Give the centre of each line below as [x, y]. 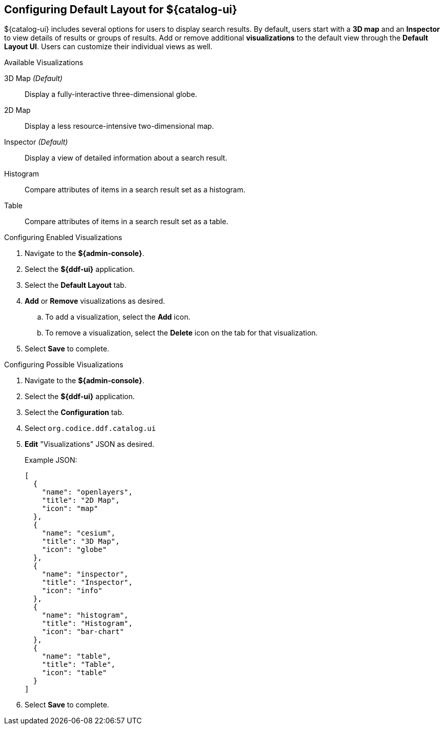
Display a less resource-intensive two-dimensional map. [119, 126]
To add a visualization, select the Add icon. [118, 317]
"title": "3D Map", [81, 541]
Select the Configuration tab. [74, 412]
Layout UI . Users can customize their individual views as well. [108, 47]
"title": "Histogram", [87, 624]
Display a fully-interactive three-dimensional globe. [111, 94]
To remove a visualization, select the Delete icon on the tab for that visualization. [181, 333]
